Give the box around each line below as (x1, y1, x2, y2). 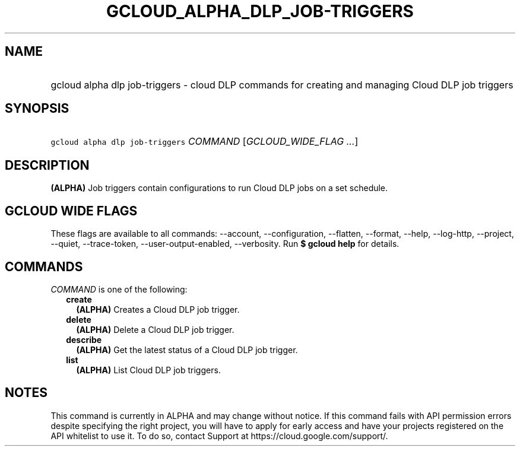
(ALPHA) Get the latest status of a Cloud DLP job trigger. (76, 344, 298, 355)
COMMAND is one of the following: (50, 284, 188, 294)
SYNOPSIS (5, 101, 69, 116)
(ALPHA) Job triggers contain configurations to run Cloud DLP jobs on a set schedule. (50, 183, 388, 193)
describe (66, 334, 102, 345)
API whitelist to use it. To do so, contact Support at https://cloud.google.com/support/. (50, 430, 388, 441)
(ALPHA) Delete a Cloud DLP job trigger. (76, 324, 234, 335)
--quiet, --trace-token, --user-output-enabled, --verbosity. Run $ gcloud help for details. (50, 239, 399, 249)
